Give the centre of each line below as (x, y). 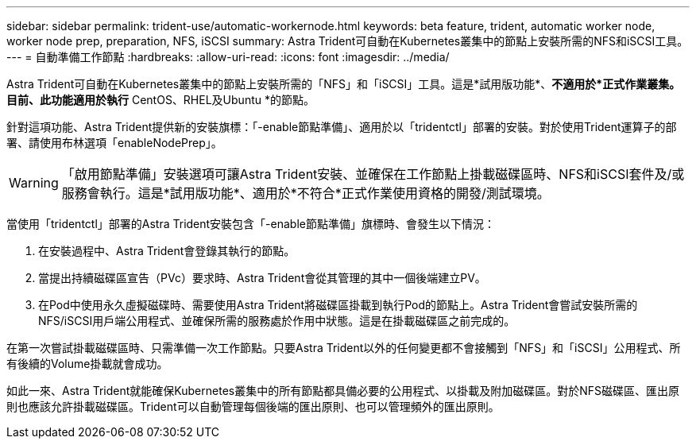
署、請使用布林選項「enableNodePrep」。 (114, 143)
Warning (34, 183)
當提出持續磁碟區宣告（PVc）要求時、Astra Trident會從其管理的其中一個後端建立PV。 (262, 278)
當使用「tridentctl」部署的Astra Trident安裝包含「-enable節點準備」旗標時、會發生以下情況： (251, 224)
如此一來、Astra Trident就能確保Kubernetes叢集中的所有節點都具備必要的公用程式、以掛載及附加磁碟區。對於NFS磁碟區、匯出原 (343, 391)
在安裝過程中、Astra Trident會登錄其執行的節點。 (167, 251)
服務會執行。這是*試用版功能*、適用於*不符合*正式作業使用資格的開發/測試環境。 (305, 193)
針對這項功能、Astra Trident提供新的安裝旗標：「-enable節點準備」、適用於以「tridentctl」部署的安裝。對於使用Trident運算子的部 (342, 127)
